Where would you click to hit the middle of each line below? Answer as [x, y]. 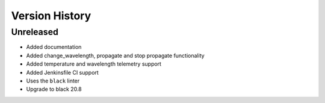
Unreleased [35, 32]
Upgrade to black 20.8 [54, 89]
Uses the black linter [53, 81]
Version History [51, 16]
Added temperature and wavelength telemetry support [94, 64]
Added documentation [54, 47]
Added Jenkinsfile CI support [62, 72]
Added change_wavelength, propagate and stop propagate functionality [115, 55]
